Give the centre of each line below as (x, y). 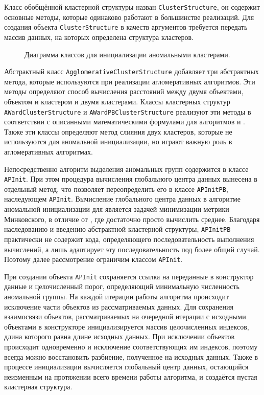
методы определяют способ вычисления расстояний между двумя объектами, (124, 91)
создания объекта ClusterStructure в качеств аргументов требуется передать (126, 27)
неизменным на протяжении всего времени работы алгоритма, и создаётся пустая (131, 376)
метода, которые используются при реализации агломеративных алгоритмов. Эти (130, 81)
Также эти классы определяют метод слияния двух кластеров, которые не (118, 131)
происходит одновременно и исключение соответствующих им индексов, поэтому (131, 347)
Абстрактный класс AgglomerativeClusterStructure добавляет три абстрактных (131, 71)
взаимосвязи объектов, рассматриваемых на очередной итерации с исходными (125, 316)
